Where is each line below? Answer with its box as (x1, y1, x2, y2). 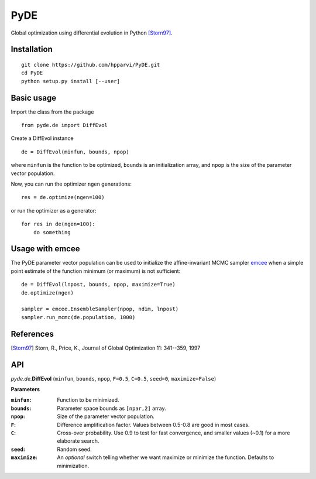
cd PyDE (21, 70, 43, 76)
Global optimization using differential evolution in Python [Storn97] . (11, 29, 173, 36)
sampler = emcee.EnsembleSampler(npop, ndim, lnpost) (21, 306, 178, 313)
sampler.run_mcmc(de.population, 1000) (21, 314, 136, 320)
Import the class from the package (11, 108, 94, 115)
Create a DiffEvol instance (11, 135, 74, 142)
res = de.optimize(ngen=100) (21, 194, 105, 201)
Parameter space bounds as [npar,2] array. (57, 405, 166, 412)
